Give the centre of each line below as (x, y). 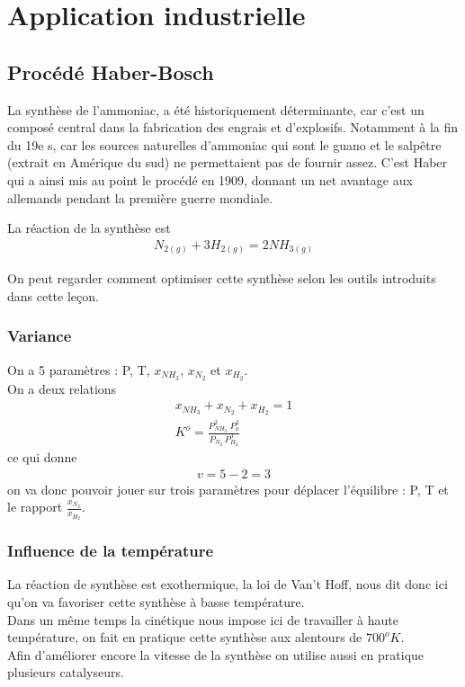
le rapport (35, 507)
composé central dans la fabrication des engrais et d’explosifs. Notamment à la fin (233, 127)
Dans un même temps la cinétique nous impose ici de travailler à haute (203, 619)
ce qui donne (42, 457)
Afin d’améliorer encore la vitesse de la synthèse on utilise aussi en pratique (216, 654)
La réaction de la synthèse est (89, 228)
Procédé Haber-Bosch (111, 71)
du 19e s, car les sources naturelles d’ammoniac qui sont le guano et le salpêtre (224, 144)
